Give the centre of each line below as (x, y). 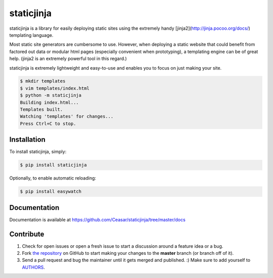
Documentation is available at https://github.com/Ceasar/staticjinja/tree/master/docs (97, 219)
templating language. (31, 35)
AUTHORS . (33, 267)
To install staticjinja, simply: (38, 152)
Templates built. (41, 109)
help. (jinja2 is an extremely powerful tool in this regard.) (68, 59)
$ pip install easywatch (51, 191)
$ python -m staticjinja (51, 95)
